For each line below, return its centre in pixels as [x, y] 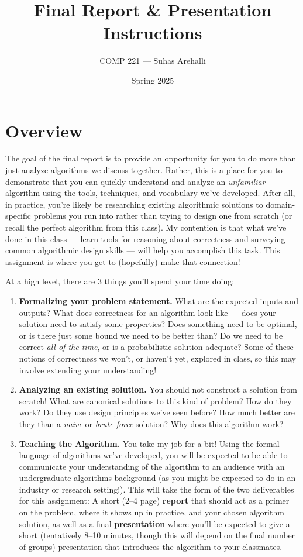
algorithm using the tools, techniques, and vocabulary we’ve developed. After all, [150, 193]
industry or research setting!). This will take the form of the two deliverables [156, 489]
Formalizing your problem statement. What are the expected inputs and [159, 300]
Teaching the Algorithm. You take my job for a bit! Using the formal [149, 443]
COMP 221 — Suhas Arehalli [153, 61]
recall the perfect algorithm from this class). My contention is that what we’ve [146, 227]
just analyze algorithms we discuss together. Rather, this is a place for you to [144, 170]
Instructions [153, 32]
